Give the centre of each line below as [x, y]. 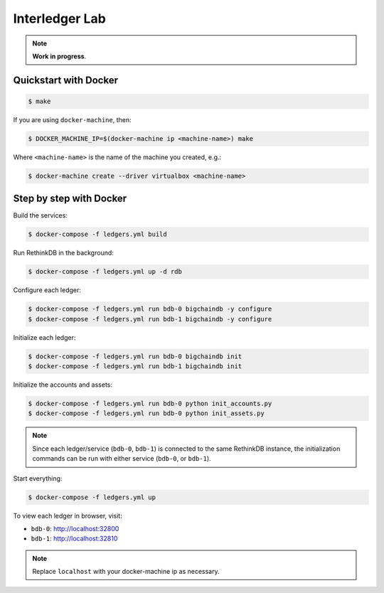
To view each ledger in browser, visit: [68, 515]
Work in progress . [59, 56]
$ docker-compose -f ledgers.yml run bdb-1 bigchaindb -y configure [150, 319]
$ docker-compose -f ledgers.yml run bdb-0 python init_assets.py [146, 413]
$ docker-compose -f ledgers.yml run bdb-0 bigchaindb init [135, 356]
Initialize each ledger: [44, 337]
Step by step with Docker [70, 199]
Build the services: [40, 215]
